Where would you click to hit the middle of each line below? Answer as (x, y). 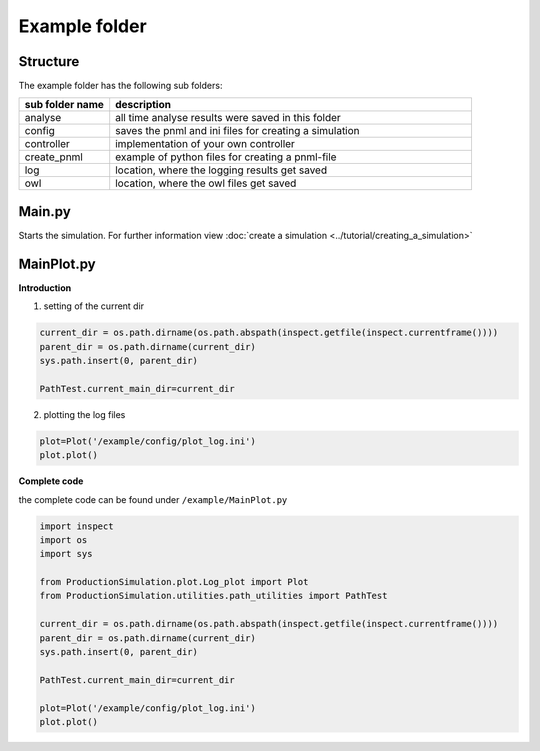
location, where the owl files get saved (206, 183)
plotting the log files (84, 414)
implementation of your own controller (205, 144)
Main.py (45, 211)
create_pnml (54, 157)
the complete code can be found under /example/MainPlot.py (153, 499)
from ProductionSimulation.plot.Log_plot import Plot (174, 582)
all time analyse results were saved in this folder (228, 118)
